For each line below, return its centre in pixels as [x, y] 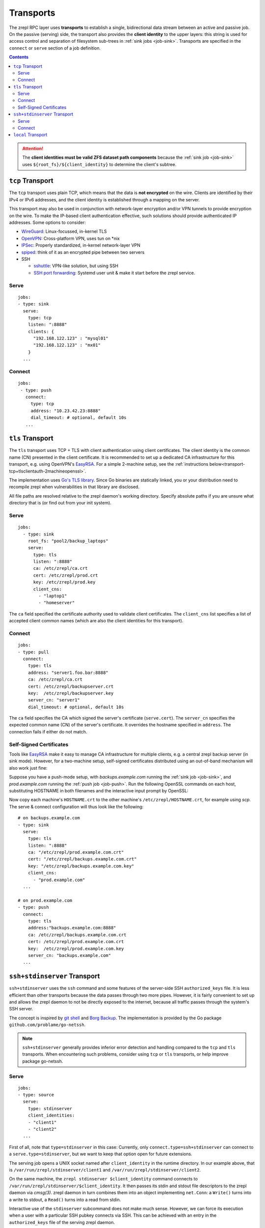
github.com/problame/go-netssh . [47, 1025]
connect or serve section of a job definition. [55, 48]
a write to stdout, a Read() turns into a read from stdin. [65, 1200]
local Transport [30, 135]
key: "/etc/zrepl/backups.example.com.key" [81, 866]
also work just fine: [28, 768]
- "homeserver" [57, 603]
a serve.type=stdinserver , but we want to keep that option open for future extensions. [101, 1154]
